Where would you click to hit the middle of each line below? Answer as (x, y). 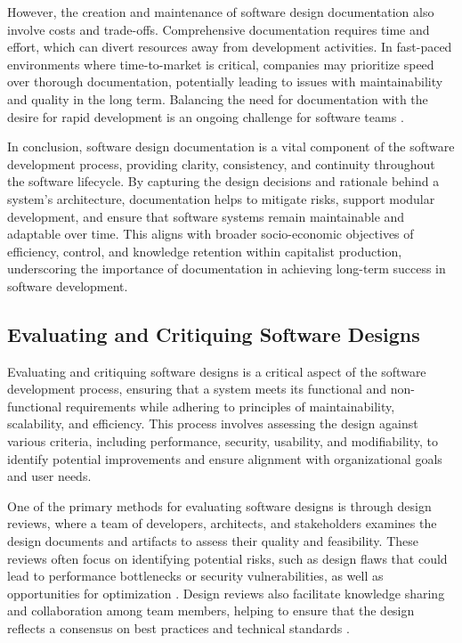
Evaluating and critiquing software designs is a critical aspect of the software (217, 371)
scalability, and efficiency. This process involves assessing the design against (213, 423)
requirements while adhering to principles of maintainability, (230, 406)
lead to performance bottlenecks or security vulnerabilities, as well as (195, 576)
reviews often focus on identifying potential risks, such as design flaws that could (227, 558)
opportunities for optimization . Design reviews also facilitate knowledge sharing (226, 593)
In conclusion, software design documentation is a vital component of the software (231, 147)
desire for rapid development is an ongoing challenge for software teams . (206, 116)
